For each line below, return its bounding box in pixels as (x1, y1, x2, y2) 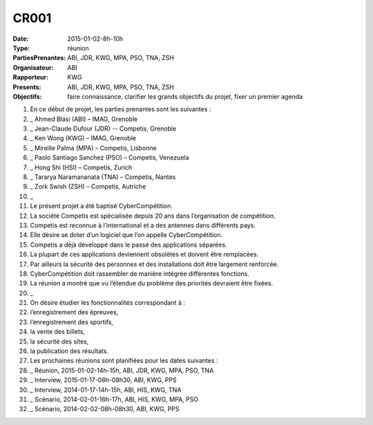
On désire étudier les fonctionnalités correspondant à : (30, 299, 186, 307)
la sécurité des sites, (30, 337, 89, 346)
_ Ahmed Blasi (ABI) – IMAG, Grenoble (30, 115, 138, 123)
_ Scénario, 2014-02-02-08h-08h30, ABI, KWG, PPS (30, 405, 180, 413)
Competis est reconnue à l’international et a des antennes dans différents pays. (30, 221, 256, 229)
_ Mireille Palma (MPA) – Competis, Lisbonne (30, 144, 157, 152)
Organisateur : (12, 63, 55, 72)
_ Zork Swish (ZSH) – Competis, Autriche (30, 182, 146, 191)
